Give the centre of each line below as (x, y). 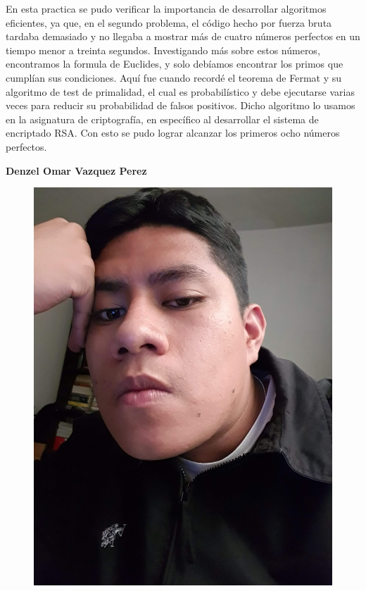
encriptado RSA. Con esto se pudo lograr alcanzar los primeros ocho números (173, 133)
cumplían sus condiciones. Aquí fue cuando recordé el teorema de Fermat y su (174, 77)
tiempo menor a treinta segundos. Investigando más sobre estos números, (163, 50)
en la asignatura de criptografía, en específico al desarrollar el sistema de (162, 119)
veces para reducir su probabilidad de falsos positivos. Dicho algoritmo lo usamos (181, 105)
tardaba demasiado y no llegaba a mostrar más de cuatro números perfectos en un (183, 36)
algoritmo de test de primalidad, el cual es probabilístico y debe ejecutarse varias (181, 91)
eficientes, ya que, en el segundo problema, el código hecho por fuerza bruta (169, 22)
